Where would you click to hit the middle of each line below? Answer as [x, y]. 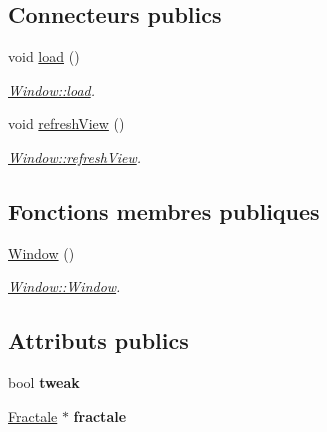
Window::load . [51, 89]
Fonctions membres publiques [164, 210]
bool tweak [44, 382]
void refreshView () [66, 123]
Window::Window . [64, 286]
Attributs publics [98, 340]
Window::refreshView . [75, 156]
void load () [44, 56]
